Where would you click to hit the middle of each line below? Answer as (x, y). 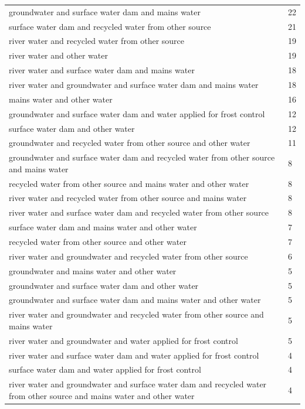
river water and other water (58, 55)
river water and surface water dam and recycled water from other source (139, 212)
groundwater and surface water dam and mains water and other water (135, 300)
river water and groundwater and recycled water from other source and (136, 314)
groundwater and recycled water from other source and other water (130, 143)
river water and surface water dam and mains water (102, 70)
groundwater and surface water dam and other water (104, 285)
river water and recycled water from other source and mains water (128, 198)
